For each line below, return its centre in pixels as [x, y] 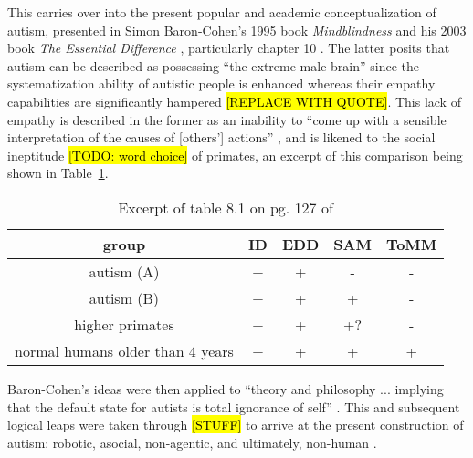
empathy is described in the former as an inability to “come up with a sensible [227, 119]
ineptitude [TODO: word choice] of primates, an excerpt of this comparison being [235, 155]
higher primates [124, 324]
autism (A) [124, 271]
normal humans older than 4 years [124, 350]
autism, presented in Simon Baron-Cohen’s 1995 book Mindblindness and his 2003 [237, 30]
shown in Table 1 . [58, 173]
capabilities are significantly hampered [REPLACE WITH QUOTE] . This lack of [234, 101]
